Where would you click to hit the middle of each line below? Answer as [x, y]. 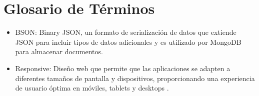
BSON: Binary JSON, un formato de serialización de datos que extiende [126, 32]
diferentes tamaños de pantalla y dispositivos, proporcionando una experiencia [135, 78]
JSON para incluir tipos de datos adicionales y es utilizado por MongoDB [128, 42]
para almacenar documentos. [59, 51]
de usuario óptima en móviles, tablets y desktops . [92, 88]
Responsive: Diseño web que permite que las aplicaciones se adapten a [123, 68]
